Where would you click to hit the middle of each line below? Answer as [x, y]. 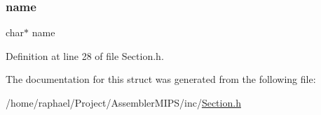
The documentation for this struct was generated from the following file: [161, 79]
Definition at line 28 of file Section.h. [85, 55]
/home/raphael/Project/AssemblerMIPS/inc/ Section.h [123, 102]
